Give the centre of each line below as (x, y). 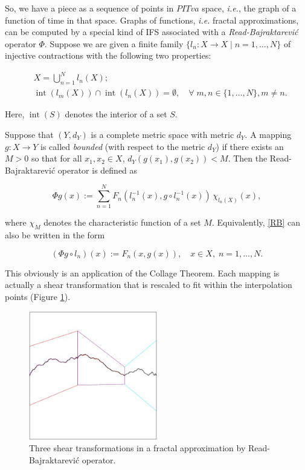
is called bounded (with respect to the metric (123, 146)
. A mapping (268, 134)
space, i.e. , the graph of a (249, 8)
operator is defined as (98, 170)
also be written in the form (55, 235)
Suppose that (29, 134)
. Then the (248, 158)
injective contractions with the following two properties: (108, 55)
